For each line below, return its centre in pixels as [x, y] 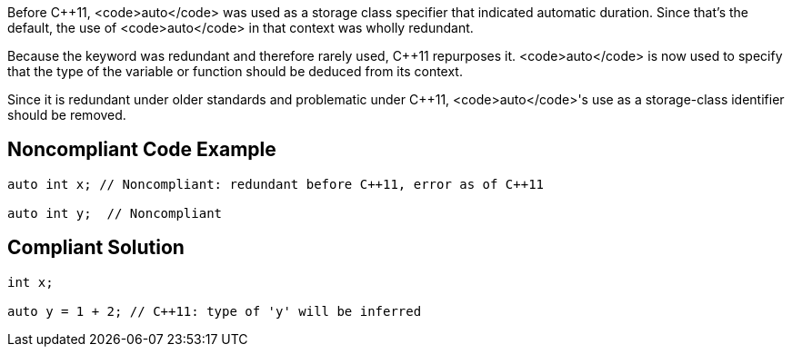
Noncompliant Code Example [142, 150]
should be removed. [67, 115]
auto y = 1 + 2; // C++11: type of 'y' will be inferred [215, 311]
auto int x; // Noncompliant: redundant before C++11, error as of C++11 [276, 184]
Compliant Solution [96, 248]
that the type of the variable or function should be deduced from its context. [235, 71]
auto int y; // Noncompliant [115, 213]
